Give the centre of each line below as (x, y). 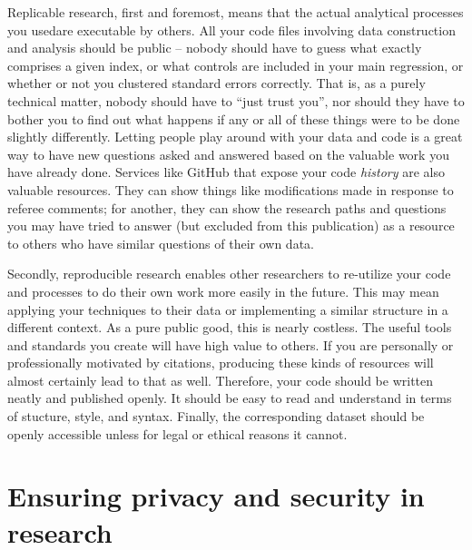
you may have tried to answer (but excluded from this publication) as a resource (231, 226)
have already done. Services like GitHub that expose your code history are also (226, 172)
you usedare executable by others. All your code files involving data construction (231, 29)
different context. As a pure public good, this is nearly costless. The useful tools (230, 327)
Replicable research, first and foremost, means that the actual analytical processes (236, 12)
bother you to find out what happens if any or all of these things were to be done (234, 118)
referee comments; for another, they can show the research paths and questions (227, 207)
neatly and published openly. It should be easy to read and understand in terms (230, 398)
